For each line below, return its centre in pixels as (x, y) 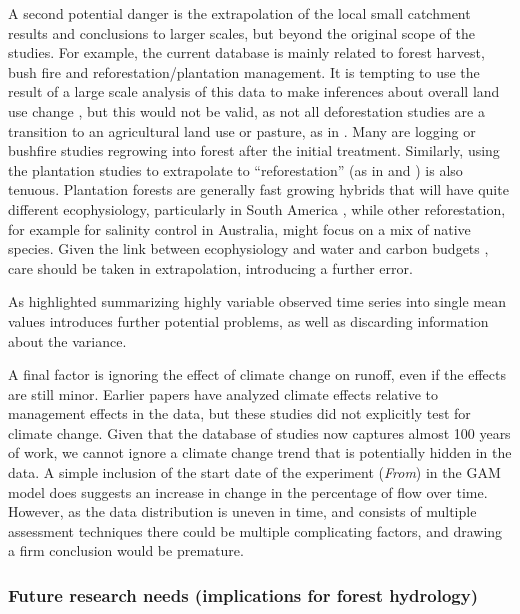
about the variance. (67, 340)
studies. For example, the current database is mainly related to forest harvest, (246, 52)
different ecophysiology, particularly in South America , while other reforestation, (257, 208)
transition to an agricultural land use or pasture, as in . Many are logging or (242, 130)
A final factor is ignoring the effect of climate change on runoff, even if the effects (257, 374)
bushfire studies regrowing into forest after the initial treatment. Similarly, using (254, 150)
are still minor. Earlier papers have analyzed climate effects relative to (223, 393)
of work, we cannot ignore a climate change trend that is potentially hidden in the (260, 452)
